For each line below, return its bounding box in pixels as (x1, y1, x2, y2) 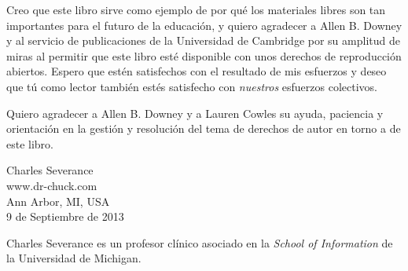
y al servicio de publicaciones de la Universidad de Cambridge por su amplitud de (6, 32, 400, 49)
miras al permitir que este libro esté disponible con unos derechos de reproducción (6, 47, 402, 64)
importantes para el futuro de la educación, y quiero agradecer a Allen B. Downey (6, 16, 402, 33)
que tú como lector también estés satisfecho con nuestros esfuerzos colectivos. (6, 78, 377, 94)
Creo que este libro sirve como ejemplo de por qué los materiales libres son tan (6, 2, 386, 17)
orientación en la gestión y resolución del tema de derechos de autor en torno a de (6, 120, 401, 137)
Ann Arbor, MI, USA (6, 192, 110, 209)
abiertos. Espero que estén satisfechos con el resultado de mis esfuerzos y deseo (6, 63, 387, 79)
